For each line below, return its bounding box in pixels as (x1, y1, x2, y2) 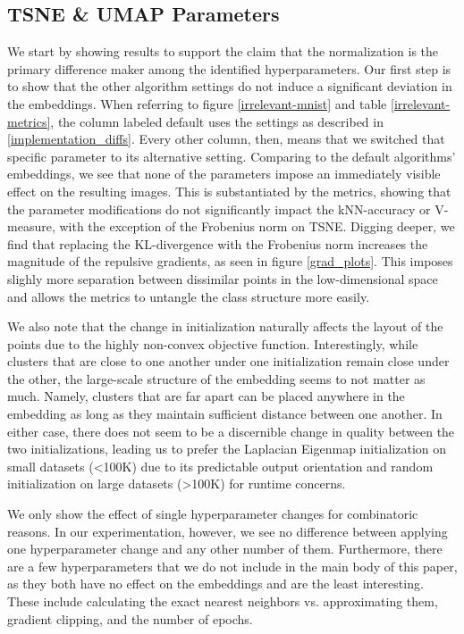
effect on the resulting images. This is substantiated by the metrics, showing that (7, 181, 451, 200)
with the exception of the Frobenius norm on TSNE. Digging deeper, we (59, 217, 455, 236)
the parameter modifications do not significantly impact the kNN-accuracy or (7, 199, 431, 218)
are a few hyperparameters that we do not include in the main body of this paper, (7, 556, 458, 575)
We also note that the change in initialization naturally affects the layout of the (7, 317, 443, 336)
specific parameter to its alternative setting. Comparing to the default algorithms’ (7, 146, 456, 165)
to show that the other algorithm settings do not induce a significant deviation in (7, 77, 452, 96)
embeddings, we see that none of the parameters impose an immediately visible (7, 164, 441, 183)
